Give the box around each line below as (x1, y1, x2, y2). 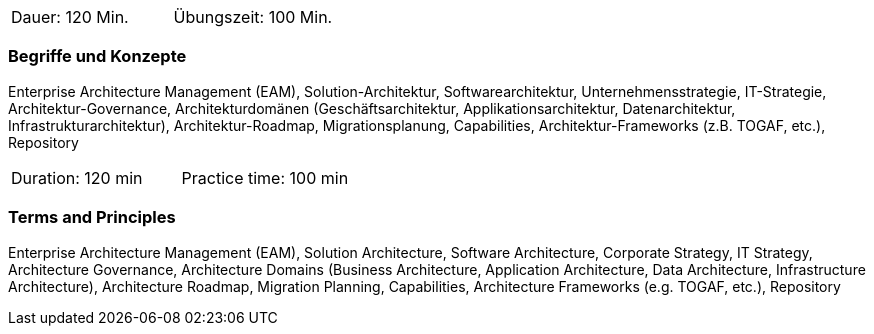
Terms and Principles (8, 207, 176, 228)
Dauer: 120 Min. (11, 7, 129, 27)
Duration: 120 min (11, 167, 143, 188)
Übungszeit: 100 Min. (173, 7, 333, 27)
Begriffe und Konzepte (8, 46, 187, 67)
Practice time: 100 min (181, 167, 349, 188)
